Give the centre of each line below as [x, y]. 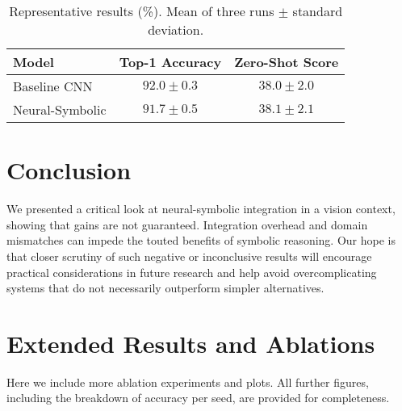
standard [318, 11]
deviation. [176, 29]
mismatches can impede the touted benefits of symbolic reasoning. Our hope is [201, 240]
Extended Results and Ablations [191, 343]
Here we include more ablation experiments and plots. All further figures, [188, 382]
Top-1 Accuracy [170, 62]
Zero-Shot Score [287, 62]
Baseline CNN [53, 86]
